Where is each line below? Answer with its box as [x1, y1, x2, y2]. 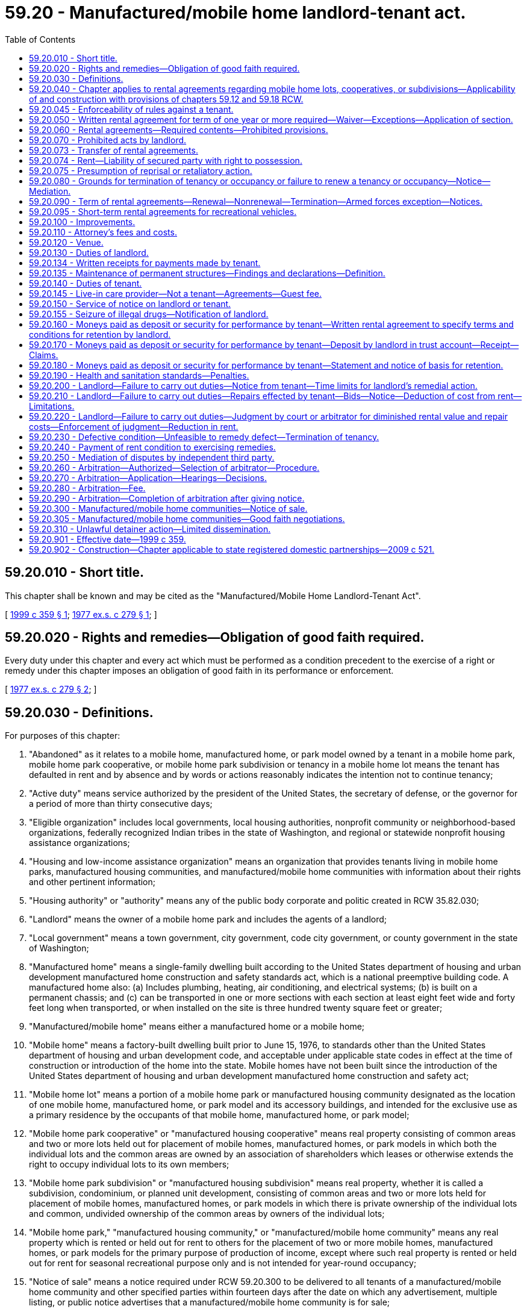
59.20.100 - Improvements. [29, 216, 136, 227]
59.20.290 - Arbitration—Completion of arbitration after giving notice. [29, 493, 305, 503]
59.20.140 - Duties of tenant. [29, 278, 142, 288]
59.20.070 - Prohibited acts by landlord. [29, 134, 187, 145]
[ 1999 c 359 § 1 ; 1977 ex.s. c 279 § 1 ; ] [5, 609, 157, 620]
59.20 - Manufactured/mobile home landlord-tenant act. [5, 2, 466, 23]
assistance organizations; [29, 838, 130, 848]
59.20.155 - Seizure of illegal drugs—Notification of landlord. [29, 308, 269, 319]
